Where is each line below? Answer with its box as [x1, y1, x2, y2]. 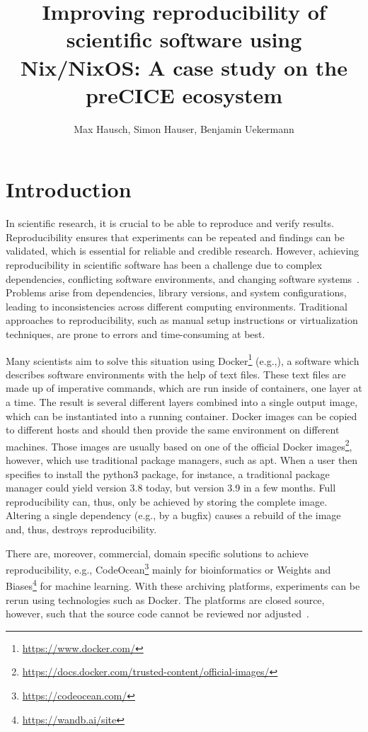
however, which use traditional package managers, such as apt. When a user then [6, 453, 358, 467]
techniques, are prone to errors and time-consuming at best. [6, 326, 265, 341]
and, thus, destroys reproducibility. [6, 522, 157, 536]
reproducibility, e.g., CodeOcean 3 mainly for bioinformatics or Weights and [6, 560, 331, 576]
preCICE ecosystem [85, 80, 283, 109]
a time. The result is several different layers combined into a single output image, [6, 395, 358, 409]
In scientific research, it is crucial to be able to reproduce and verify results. [6, 216, 334, 231]
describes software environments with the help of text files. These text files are [6, 366, 346, 381]
